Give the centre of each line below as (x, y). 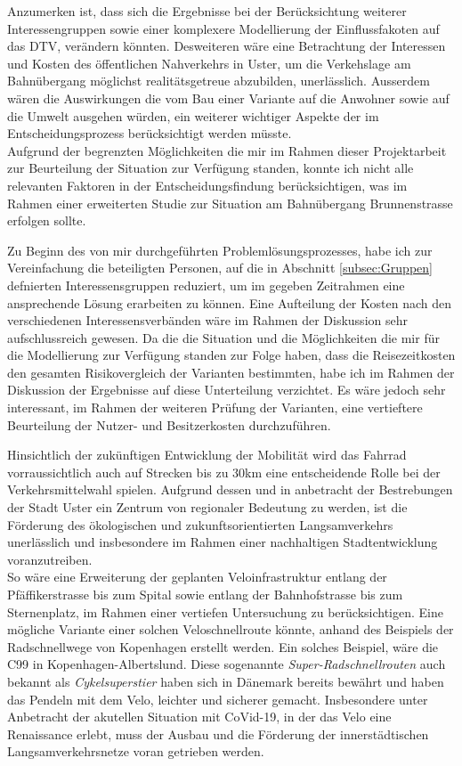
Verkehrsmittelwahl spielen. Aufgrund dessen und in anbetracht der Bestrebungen (230, 489)
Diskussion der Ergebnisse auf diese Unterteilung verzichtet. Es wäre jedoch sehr (227, 390)
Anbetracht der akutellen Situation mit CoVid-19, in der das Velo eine (199, 717)
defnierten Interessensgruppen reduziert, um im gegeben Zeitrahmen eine (206, 285)
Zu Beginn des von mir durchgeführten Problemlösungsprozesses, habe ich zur (220, 250)
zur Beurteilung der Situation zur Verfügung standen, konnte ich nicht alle (211, 168)
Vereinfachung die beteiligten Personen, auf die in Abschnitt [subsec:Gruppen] (220, 268)
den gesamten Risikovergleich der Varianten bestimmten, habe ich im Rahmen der (231, 372)
